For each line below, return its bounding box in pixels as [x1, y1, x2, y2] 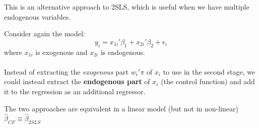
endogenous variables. [4, 11, 71, 22]
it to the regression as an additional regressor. [4, 86, 146, 96]
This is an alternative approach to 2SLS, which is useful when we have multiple [4, 2, 249, 12]
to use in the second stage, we [163, 66, 255, 77]
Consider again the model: [4, 28, 85, 39]
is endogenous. [100, 46, 145, 57]
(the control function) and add [161, 76, 255, 87]
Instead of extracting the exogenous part [4, 66, 128, 77]
